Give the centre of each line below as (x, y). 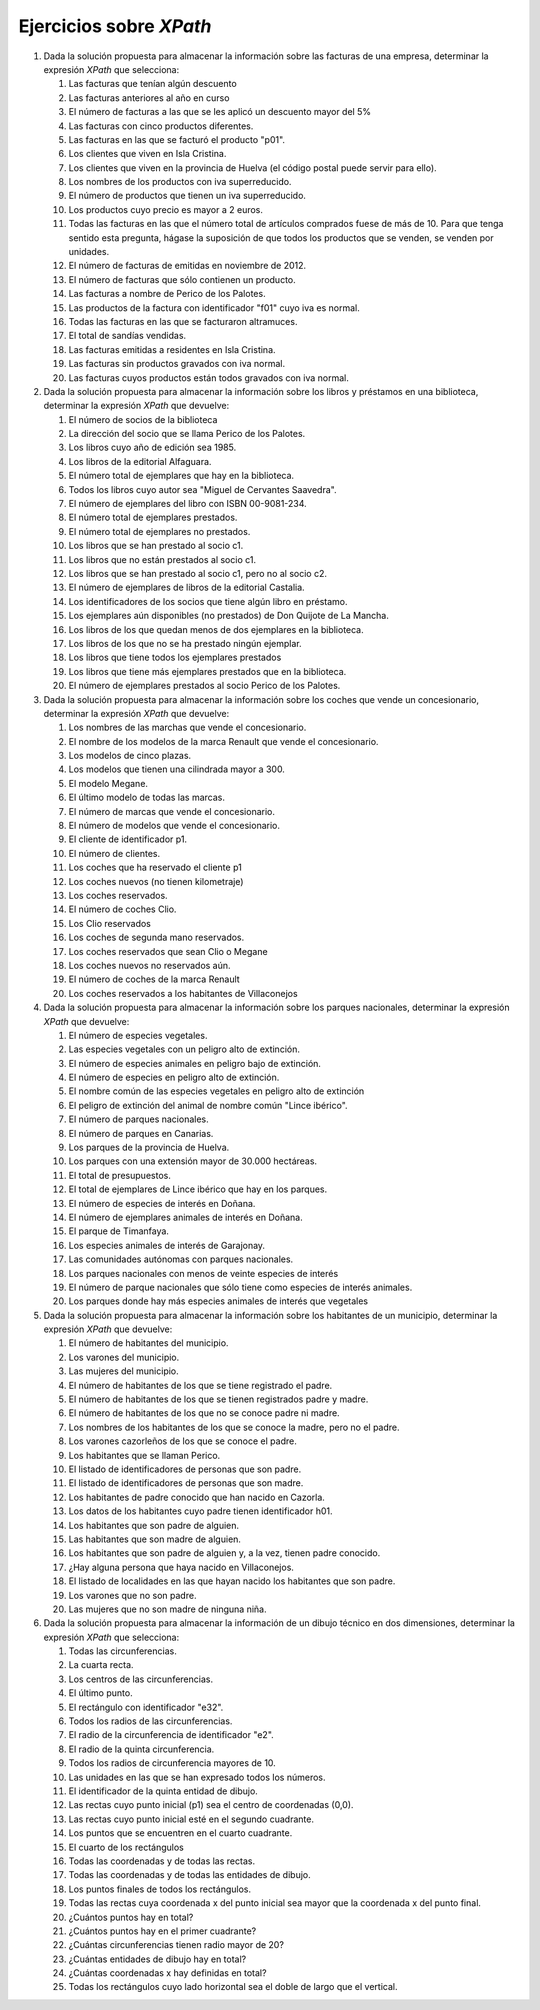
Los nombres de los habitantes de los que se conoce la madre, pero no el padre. (234, 1427)
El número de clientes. (114, 853)
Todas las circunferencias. (122, 1651)
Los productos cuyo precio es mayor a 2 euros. (166, 209)
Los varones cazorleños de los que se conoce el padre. (182, 1441)
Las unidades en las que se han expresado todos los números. (197, 1777)
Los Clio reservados (110, 923)
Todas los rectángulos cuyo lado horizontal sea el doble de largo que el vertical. (233, 1987)
